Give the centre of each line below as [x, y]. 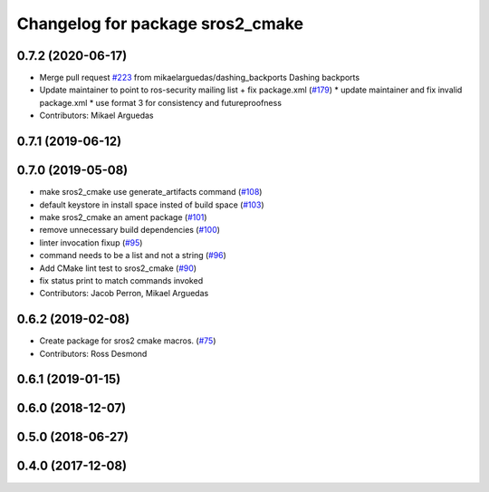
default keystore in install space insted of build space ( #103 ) [152, 205]
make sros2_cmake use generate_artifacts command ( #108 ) [151, 192]
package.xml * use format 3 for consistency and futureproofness [161, 102]
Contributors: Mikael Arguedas [96, 116]
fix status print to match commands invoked [121, 280]
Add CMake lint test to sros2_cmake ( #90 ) [118, 268]
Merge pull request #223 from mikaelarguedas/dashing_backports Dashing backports [200, 78]
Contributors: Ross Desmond [93, 353]
